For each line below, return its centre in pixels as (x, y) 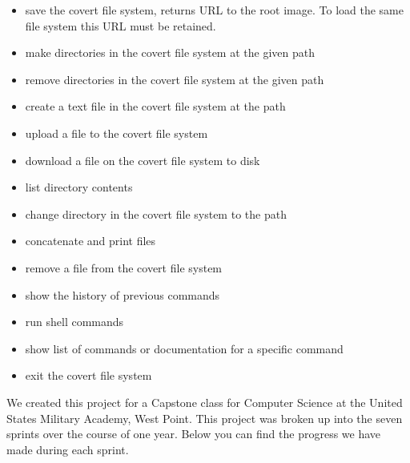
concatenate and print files (90, 241)
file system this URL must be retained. (121, 25)
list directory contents (79, 187)
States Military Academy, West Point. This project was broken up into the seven (205, 418)
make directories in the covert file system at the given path (170, 52)
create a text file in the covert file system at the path (155, 106)
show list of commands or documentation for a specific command (184, 348)
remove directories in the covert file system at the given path (175, 79)
